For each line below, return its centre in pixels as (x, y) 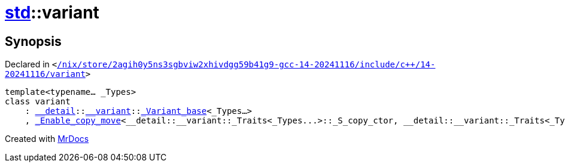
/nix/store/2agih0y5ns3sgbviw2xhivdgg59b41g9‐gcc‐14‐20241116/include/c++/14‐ (246, 65)
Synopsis (33, 41)
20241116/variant (45, 74)
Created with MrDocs (47, 139)
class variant (38, 102)
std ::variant (52, 13)
